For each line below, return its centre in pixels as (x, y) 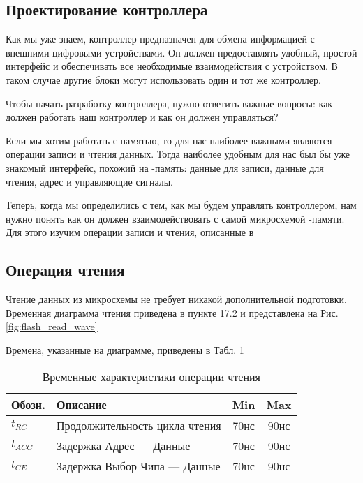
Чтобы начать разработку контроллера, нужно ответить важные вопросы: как (169, 103)
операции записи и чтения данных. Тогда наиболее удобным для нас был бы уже (178, 154)
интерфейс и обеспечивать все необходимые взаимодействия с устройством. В (172, 66)
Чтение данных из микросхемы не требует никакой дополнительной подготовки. (176, 299)
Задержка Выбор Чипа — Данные (139, 466)
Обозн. (28, 404)
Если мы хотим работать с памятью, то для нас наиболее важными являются (169, 140)
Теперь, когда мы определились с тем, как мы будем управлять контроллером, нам (181, 205)
